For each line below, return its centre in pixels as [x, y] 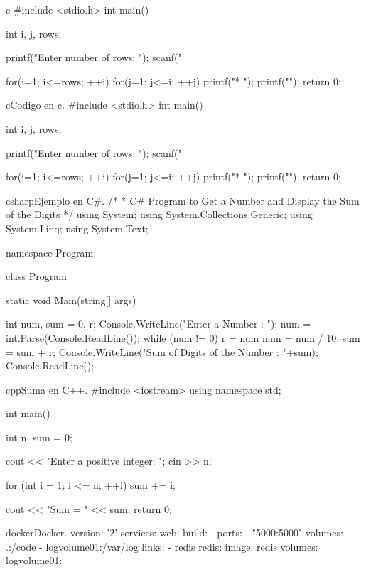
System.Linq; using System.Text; [77, 228]
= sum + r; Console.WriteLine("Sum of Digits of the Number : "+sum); [162, 351]
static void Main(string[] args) [71, 300]
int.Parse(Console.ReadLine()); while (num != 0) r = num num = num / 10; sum [183, 337]
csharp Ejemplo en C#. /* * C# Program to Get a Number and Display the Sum [183, 200]
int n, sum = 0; [39, 437]
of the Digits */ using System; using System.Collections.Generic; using [159, 214]
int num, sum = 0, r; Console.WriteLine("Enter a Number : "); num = [158, 324]
